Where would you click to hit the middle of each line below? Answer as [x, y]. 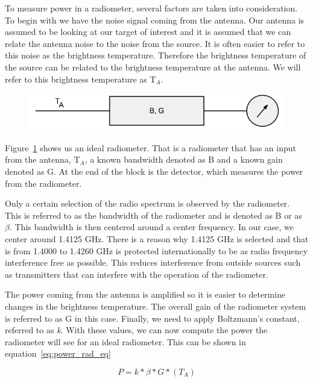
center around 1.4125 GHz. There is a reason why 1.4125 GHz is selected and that [157, 239]
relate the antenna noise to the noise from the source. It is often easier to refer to [155, 43]
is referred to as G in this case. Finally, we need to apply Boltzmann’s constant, [152, 318]
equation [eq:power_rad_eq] [58, 353]
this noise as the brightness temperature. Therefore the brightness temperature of [156, 55]
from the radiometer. [43, 183]
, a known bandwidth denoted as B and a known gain [184, 159]
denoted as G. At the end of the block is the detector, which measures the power [154, 171]
